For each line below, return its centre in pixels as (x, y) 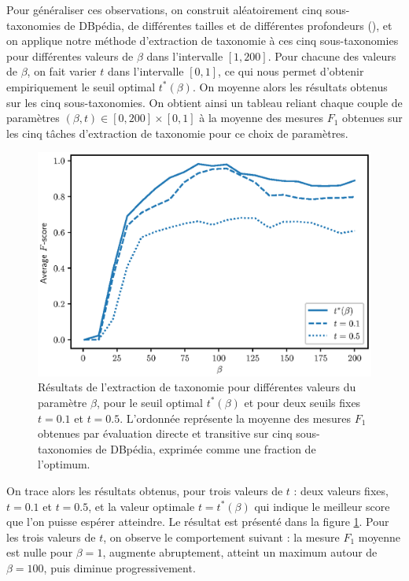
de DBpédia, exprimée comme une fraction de (206, 448)
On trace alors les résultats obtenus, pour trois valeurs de (145, 490)
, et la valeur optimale (142, 506)
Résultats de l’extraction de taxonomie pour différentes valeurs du (197, 387)
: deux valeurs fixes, (341, 490)
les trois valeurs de (51, 537)
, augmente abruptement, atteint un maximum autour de (240, 552)
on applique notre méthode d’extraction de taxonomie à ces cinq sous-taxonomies (203, 41)
